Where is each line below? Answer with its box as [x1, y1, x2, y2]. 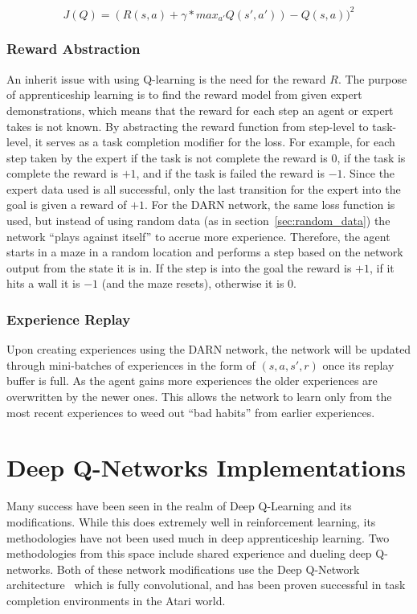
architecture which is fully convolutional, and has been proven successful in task [6, 576, 406, 593]
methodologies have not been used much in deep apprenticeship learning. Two [6, 529, 390, 546]
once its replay [322, 356, 395, 373]
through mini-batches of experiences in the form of [6, 356, 256, 373]
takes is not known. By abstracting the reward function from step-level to [6, 117, 369, 134]
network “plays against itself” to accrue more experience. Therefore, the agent [6, 227, 390, 244]
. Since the [342, 165, 395, 182]
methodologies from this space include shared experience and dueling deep [6, 545, 372, 562]
